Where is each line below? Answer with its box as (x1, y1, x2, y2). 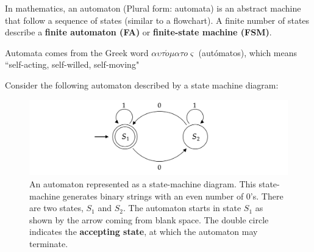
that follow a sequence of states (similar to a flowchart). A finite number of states (5, 13, 310, 26)
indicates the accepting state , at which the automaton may (29, 225, 258, 238)
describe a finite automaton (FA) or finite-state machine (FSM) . (5, 26, 272, 38)
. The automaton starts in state (123, 201, 241, 214)
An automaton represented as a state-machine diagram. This (29, 177, 256, 190)
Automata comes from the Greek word (5, 46, 149, 59)
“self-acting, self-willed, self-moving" (5, 58, 140, 71)
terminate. (29, 237, 68, 250)
